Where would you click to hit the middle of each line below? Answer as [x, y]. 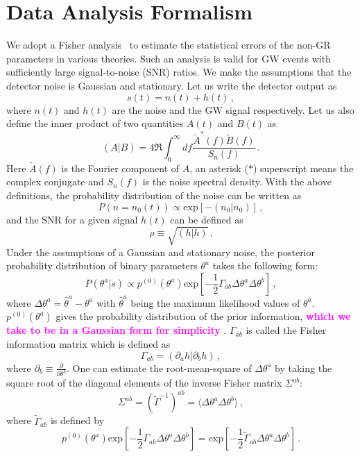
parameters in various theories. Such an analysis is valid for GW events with [169, 58]
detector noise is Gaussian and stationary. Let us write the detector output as [172, 85]
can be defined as [207, 219]
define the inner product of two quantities [95, 123]
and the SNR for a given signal [72, 219]
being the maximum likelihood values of [215, 302]
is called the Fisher [286, 330]
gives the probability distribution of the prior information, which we [203, 316]
